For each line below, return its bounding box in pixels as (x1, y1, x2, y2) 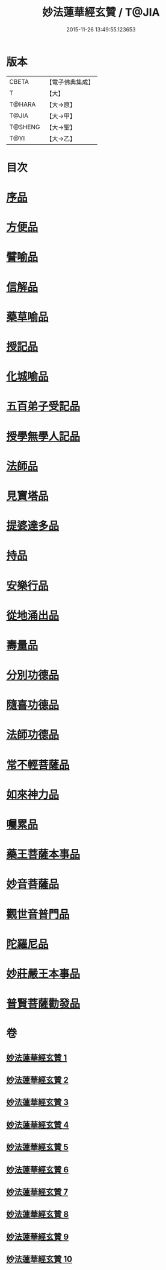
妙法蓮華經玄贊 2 (6, 1075, 69, 1085)
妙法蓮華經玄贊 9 (6, 1231, 69, 1242)
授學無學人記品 (6, 430, 81, 443)
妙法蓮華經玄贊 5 (6, 1142, 69, 1152)
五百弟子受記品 (6, 399, 81, 413)
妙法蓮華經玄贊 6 (6, 1164, 69, 1175)
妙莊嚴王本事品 (6, 967, 81, 980)
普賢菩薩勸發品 (6, 997, 81, 1011)
